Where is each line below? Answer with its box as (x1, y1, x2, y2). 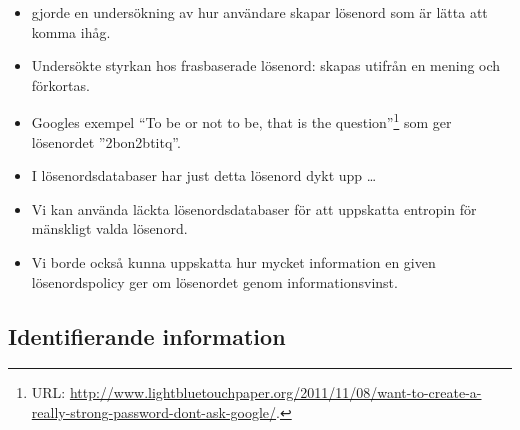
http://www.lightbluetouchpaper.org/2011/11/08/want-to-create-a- (69, 382, 482, 403)
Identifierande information (8, 320, 286, 351)
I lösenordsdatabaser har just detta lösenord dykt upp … (31, 165, 377, 186)
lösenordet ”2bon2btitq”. (31, 131, 181, 152)
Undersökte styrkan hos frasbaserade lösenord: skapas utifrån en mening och (31, 55, 501, 76)
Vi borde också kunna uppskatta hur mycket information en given (31, 252, 436, 272)
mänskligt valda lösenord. (31, 218, 188, 239)
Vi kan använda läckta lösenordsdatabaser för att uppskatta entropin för (31, 198, 477, 219)
